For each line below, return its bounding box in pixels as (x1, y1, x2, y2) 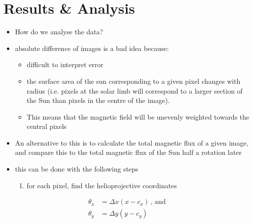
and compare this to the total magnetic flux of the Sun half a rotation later (15, 147, 242, 157)
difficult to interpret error (26, 59, 103, 70)
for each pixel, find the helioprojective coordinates (26, 180, 177, 190)
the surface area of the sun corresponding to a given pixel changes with (26, 75, 241, 86)
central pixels (26, 121, 67, 131)
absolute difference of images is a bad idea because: (15, 43, 169, 53)
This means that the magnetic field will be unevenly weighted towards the (26, 111, 250, 122)
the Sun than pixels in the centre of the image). (26, 95, 170, 105)
